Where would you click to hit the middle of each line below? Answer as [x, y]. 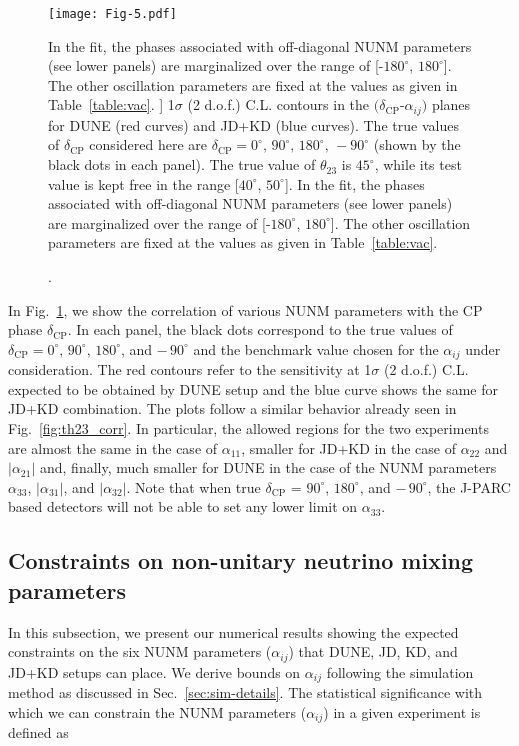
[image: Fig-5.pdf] [112, 14]
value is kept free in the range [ [143, 183]
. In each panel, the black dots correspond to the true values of [260, 329]
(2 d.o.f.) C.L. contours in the [278, 104]
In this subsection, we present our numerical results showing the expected [233, 631]
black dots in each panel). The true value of [182, 164]
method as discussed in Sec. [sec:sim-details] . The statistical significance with [245, 692]
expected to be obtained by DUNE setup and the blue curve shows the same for [253, 388]
